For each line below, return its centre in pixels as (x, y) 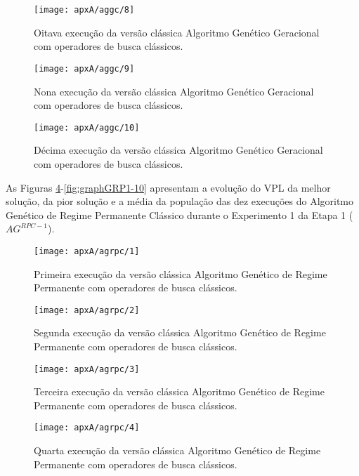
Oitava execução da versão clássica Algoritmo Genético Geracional (177, 32)
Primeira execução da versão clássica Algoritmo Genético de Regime (181, 273)
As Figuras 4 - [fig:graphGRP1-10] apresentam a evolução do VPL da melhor (168, 187)
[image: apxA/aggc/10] (87, 127)
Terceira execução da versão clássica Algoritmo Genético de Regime (179, 391)
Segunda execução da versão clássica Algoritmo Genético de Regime (180, 332)
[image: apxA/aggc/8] (84, 10)
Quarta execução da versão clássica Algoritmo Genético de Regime (177, 450)
